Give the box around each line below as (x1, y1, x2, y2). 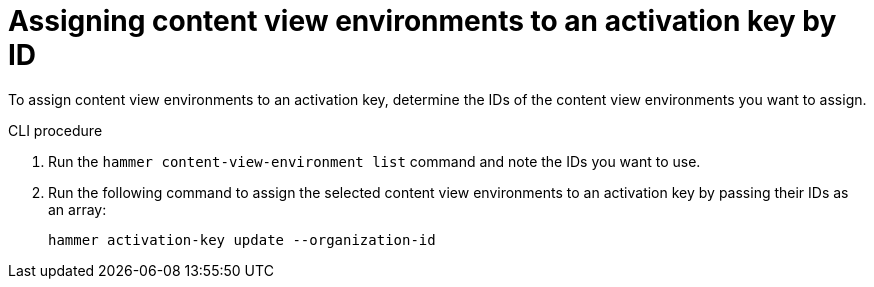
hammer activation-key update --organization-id (48, 231, 436, 248)
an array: (48, 200, 107, 218)
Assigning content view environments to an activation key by (8, 4, 837, 38)
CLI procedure (8, 121, 103, 139)
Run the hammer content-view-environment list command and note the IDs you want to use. (48, 152, 701, 170)
